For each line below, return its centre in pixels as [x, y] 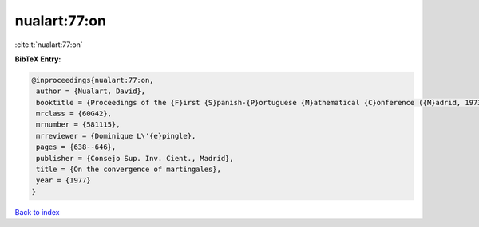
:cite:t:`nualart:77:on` [49, 45]
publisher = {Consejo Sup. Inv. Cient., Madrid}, [135, 158]
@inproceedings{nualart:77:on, [93, 80]
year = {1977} [63, 180]
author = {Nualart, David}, [91, 91]
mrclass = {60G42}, [74, 114]
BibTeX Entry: [38, 59]
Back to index [37, 212]
